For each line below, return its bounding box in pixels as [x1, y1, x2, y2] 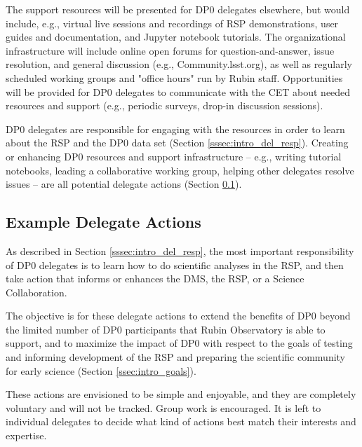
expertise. [6, 428, 47, 443]
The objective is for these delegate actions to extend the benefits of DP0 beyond [6, 308, 351, 323]
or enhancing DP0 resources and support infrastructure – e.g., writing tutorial [6, 149, 342, 163]
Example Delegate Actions [6, 211, 201, 233]
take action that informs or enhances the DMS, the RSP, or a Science [6, 271, 304, 286]
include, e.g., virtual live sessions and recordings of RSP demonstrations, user [6, 15, 339, 30]
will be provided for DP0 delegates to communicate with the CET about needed [6, 84, 351, 99]
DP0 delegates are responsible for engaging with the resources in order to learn [6, 121, 345, 136]
